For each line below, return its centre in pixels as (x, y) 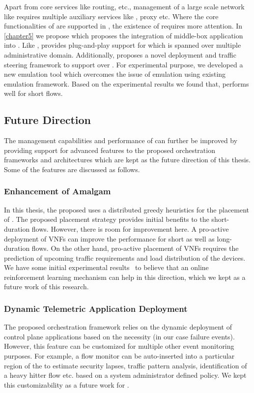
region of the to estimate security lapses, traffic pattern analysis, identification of (126, 365)
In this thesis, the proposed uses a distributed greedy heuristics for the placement (127, 209)
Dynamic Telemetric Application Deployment (96, 308)
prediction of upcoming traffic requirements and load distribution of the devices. (125, 257)
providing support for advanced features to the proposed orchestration (110, 150)
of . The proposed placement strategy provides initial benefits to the (107, 219)
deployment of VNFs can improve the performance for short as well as (109, 238)
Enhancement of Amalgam (57, 191)
